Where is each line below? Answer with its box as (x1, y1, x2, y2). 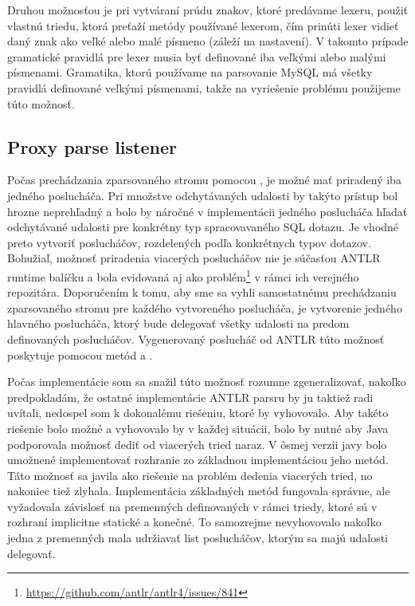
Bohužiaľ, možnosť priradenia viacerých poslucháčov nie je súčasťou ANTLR (7, 250, 381, 266)
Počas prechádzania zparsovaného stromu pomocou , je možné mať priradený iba (7, 171, 401, 188)
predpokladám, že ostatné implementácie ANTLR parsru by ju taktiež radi (7, 388, 374, 405)
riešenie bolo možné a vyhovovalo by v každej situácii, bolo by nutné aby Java (7, 419, 389, 436)
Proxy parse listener (7, 134, 177, 159)
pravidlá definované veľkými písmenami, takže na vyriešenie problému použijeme (7, 79, 401, 96)
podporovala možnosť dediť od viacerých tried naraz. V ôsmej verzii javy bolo (7, 435, 387, 452)
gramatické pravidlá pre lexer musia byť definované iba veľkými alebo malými (7, 48, 386, 65)
